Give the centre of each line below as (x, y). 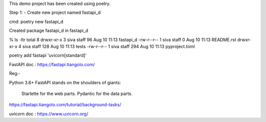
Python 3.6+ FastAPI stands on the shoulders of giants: (65, 82)
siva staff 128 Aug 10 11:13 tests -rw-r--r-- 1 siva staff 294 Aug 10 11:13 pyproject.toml (109, 46)
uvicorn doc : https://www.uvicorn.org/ (49, 114)
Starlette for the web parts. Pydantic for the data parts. (77, 94)
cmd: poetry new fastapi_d (36, 22)
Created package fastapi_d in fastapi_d (49, 31)
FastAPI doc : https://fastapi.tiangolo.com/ (52, 64)
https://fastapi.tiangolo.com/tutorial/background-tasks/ (65, 105)
